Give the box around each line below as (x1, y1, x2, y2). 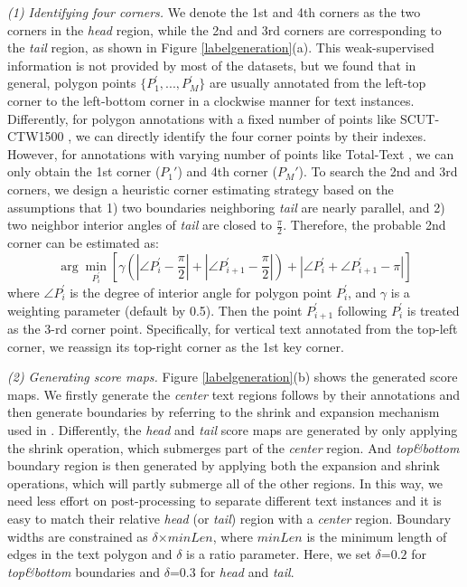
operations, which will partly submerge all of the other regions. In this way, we (7, 473, 443, 492)
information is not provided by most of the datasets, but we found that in (7, 55, 416, 74)
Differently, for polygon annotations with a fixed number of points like (7, 109, 397, 128)
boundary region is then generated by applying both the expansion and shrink (7, 456, 440, 475)
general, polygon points (7, 73, 136, 92)
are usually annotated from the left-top (209, 73, 426, 92)
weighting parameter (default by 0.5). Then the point (7, 300, 303, 319)
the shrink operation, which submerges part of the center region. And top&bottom (7, 438, 460, 457)
